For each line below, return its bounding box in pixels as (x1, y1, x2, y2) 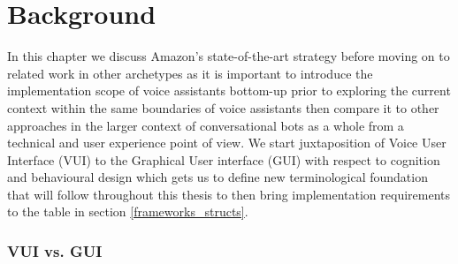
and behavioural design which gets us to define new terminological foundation (7, 168, 428, 186)
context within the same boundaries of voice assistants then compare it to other (7, 98, 439, 117)
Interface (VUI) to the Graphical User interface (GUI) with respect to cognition (7, 150, 440, 169)
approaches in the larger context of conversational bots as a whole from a (7, 116, 404, 134)
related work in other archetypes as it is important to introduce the (7, 64, 373, 82)
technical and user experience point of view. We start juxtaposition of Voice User (7, 133, 447, 152)
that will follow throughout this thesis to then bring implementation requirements (7, 185, 451, 203)
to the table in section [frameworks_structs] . (7, 202, 248, 221)
